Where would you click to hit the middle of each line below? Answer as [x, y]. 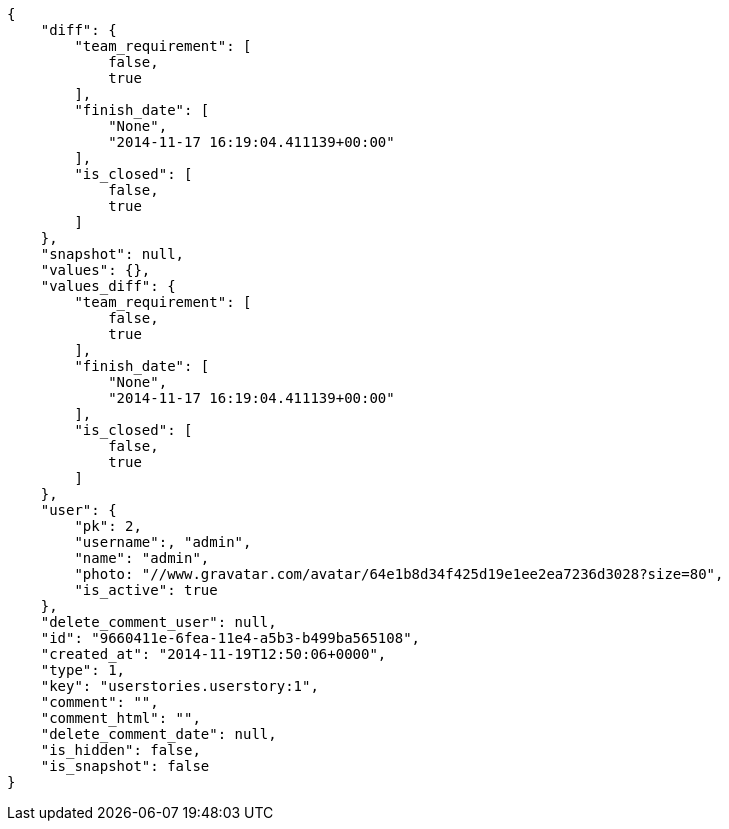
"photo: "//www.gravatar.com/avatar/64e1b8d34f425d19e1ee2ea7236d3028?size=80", [399, 574]
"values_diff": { [108, 286]
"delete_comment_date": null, [158, 734]
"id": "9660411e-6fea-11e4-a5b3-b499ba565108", [230, 638]
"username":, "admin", [163, 542]
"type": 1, [83, 670]
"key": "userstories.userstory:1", [179, 686]
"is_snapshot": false [125, 766]
